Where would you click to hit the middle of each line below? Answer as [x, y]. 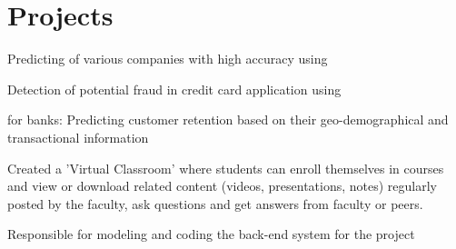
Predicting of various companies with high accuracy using [168, 59]
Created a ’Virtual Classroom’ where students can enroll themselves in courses [226, 168]
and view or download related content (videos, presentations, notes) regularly [223, 186]
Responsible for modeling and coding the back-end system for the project [211, 234]
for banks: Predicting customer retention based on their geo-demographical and [228, 120]
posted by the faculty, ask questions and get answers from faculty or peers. [215, 203]
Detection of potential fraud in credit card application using [174, 89]
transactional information [78, 137]
